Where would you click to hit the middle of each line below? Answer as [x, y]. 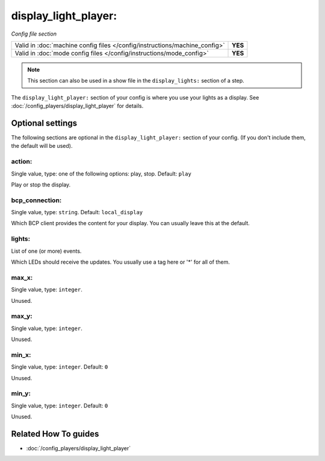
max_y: [22, 316]
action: [22, 162]
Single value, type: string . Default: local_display [77, 212]
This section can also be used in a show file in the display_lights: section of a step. [136, 81]
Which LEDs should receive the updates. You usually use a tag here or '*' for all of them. [120, 262]
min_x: [21, 355]
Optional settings [44, 123]
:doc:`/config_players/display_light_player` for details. [77, 106]
